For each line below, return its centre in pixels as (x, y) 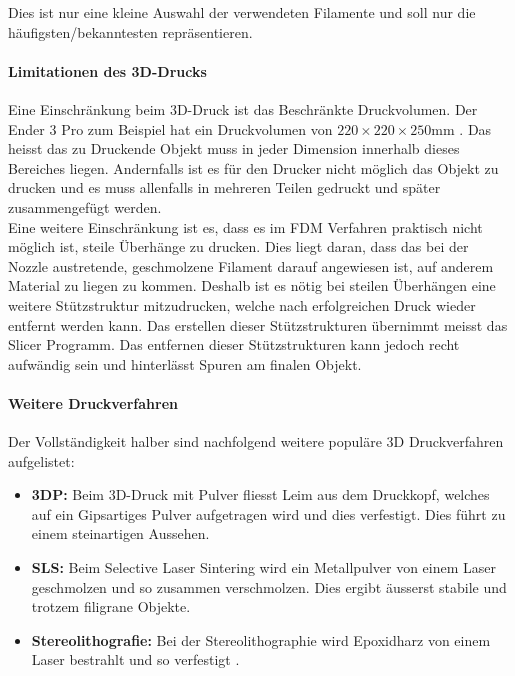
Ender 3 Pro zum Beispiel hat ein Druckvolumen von (170, 128)
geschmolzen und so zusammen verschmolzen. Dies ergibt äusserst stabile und (269, 586)
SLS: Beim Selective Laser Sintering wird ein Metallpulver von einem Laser (264, 567)
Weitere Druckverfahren (93, 402)
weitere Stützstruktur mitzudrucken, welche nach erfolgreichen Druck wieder (242, 304)
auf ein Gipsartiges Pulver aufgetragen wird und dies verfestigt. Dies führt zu (268, 513)
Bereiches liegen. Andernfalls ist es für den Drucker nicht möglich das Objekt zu (253, 167)
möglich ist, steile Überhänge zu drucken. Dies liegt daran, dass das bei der (238, 246)
